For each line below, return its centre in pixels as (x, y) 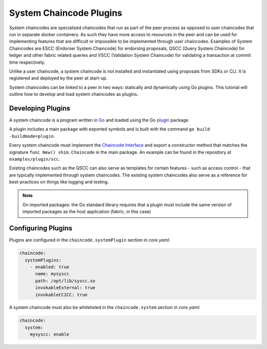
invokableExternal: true (66, 288)
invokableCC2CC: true (61, 295)
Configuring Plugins (41, 228)
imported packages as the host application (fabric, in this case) (87, 212)
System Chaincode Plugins (66, 13)
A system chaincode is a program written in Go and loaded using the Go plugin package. (99, 120)
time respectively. (27, 62)
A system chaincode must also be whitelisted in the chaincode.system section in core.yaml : (105, 307)
